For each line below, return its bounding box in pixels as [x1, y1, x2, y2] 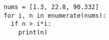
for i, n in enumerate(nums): [4, 12, 106, 19]
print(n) [18, 28, 48, 36]
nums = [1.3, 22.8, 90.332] [4, 4, 99, 11]
